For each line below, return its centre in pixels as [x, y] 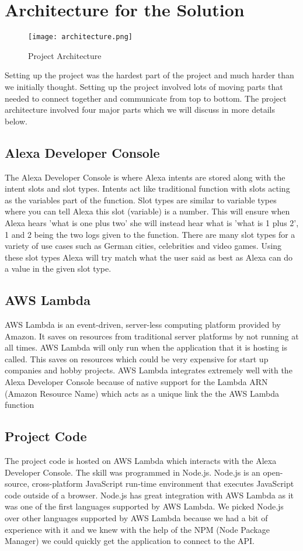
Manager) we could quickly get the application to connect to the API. [130, 541]
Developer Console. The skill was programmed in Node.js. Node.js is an [133, 472]
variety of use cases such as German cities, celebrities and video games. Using [143, 246]
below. [16, 121]
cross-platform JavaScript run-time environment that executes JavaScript [163, 484]
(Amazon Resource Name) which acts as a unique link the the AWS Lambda [142, 393]
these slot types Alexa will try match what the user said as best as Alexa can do [149, 257]
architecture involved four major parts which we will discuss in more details [140, 110]
